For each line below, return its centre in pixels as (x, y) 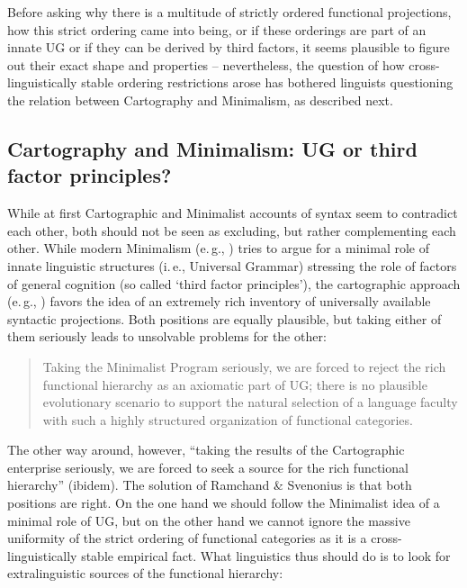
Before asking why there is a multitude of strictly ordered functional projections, (229, 12)
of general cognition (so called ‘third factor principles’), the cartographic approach (234, 283)
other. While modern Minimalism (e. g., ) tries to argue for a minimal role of (219, 248)
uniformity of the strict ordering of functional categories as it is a (187, 538)
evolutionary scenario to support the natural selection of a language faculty (250, 402)
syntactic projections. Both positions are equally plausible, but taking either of (225, 318)
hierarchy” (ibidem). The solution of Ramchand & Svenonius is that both (210, 485)
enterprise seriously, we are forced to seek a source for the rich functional (208, 467)
